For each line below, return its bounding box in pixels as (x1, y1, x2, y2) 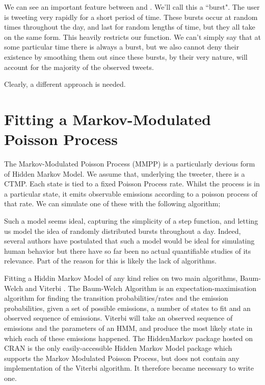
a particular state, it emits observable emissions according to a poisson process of (4, 188, 258, 199)
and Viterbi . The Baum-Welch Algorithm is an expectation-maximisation (25, 282, 257, 293)
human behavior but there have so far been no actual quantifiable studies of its (4, 245, 251, 256)
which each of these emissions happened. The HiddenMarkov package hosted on (4, 332, 253, 343)
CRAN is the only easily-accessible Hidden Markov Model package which (4, 343, 232, 353)
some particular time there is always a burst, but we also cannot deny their (4, 41, 239, 52)
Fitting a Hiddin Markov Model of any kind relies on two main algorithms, (4, 273, 238, 283)
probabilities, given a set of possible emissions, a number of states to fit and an (4, 302, 251, 313)
